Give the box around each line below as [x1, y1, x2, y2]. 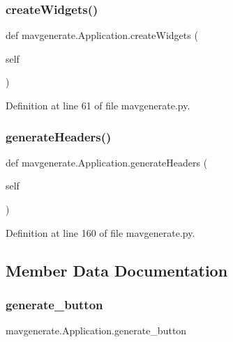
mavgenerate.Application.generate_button [6, 323, 187, 338]
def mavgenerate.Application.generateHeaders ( [6, 155, 208, 169]
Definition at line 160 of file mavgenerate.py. [6, 225, 195, 240]
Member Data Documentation [6, 259, 228, 281]
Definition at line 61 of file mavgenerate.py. [6, 98, 190, 112]
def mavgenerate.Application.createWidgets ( [6, 28, 198, 42]
